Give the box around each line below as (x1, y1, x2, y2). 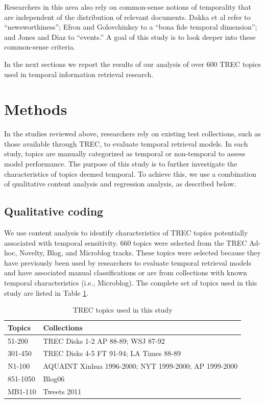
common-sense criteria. (4, 41, 76, 52)
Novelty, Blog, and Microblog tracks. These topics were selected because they (19, 247, 261, 258)
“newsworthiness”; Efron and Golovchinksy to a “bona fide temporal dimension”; (4, 21, 257, 32)
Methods (4, 99, 67, 120)
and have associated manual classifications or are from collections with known (4, 267, 247, 278)
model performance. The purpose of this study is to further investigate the (4, 158, 237, 169)
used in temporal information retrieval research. (4, 68, 154, 79)
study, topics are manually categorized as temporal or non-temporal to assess (4, 148, 246, 159)
